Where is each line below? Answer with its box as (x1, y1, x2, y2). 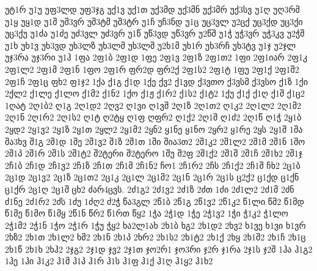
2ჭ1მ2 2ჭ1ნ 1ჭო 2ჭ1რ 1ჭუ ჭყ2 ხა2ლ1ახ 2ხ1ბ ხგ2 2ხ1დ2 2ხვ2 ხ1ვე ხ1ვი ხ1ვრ (5, 218, 306, 231)
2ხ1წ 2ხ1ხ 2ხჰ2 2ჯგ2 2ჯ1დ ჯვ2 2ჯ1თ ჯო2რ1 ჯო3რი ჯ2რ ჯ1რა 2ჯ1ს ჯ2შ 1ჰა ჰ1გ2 (5, 242, 313, 255)
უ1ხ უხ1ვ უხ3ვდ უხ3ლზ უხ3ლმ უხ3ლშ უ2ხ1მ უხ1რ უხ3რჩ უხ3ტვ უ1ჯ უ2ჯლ (5, 39, 296, 51)
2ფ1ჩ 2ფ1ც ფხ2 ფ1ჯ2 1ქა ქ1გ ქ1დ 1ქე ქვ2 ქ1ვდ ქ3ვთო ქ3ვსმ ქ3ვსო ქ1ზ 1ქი (5, 75, 308, 87)
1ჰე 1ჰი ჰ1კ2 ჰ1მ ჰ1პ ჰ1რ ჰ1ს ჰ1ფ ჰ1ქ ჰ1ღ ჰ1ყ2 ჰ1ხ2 (5, 254, 213, 267)
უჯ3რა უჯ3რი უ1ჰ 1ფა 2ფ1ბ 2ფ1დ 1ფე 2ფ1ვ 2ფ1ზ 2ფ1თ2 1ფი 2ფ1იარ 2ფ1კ (5, 51, 308, 64)
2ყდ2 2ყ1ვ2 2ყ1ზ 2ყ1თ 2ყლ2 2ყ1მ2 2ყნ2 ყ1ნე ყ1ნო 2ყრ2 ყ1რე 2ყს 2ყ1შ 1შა (5, 122, 303, 135)
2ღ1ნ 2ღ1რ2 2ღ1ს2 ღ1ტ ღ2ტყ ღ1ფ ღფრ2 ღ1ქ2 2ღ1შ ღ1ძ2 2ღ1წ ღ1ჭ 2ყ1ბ (5, 111, 302, 124)
